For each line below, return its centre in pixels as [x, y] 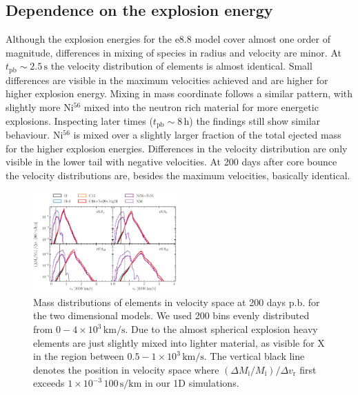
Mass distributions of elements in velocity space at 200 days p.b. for [177, 302]
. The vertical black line [254, 356]
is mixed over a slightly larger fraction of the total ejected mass [207, 135]
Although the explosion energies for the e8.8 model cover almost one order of [168, 39]
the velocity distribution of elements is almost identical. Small [181, 66]
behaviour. [28, 135]
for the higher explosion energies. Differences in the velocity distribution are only [177, 148]
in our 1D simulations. [192, 383]
